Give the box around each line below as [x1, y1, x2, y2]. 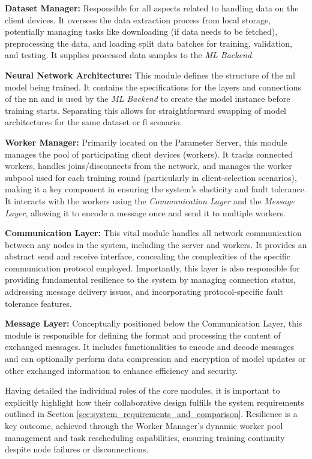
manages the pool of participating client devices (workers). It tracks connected [5, 147, 293, 160]
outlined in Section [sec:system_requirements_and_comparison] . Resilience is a [5, 407, 298, 420]
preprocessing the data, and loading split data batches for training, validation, [5, 37, 292, 49]
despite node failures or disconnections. [5, 443, 149, 455]
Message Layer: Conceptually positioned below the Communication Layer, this [5, 317, 302, 330]
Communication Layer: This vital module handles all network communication [5, 227, 302, 239]
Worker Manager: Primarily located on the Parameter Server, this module [5, 135, 287, 148]
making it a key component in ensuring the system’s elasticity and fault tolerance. [5, 183, 307, 195]
